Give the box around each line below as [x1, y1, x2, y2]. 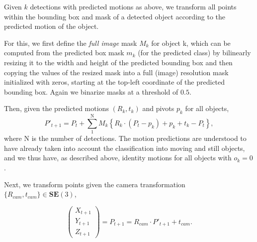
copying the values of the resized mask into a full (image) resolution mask [4, 67, 229, 77]
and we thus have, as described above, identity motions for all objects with [4, 152, 232, 163]
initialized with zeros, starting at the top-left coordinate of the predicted [4, 77, 225, 87]
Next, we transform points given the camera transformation [4, 179, 185, 189]
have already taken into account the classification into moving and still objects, [4, 142, 245, 153]
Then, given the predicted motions [4, 103, 109, 114]
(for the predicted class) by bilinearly [138, 47, 251, 58]
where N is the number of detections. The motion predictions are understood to [4, 133, 247, 143]
